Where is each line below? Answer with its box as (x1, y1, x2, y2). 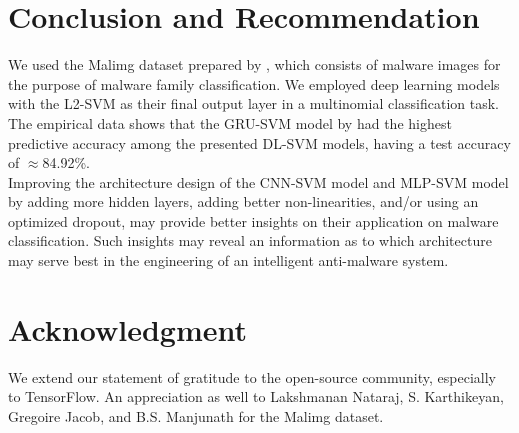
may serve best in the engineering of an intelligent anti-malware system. (8, 250, 449, 271)
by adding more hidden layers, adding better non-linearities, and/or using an (8, 191, 479, 212)
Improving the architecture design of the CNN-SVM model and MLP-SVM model (8, 171, 509, 192)
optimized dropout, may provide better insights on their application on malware (8, 210, 499, 231)
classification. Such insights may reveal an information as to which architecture (8, 230, 492, 251)
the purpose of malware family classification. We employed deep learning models (8, 73, 500, 94)
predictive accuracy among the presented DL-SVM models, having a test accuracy (8, 132, 511, 153)
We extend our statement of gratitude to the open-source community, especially (8, 366, 496, 387)
